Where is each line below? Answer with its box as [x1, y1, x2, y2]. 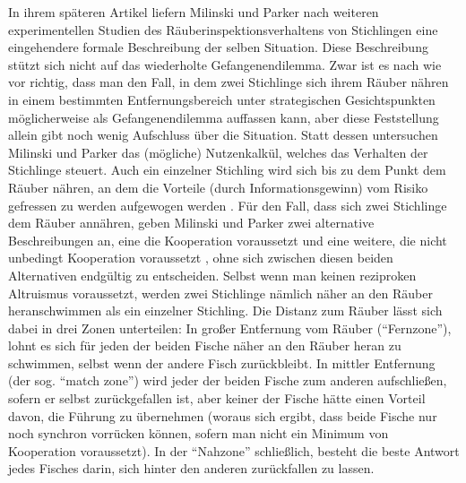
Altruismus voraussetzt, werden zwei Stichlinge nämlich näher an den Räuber [8, 283, 433, 302]
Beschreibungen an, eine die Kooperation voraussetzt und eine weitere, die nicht [8, 230, 447, 249]
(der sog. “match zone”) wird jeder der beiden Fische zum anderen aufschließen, [8, 371, 447, 390]
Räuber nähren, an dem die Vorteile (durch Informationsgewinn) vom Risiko [8, 177, 428, 196]
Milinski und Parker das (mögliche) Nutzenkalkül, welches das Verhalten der [8, 142, 428, 161]
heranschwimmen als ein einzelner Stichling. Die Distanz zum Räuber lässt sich [8, 301, 443, 320]
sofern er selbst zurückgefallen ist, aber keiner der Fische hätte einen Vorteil [8, 389, 426, 408]
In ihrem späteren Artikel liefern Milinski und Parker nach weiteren [8, 3, 379, 21]
